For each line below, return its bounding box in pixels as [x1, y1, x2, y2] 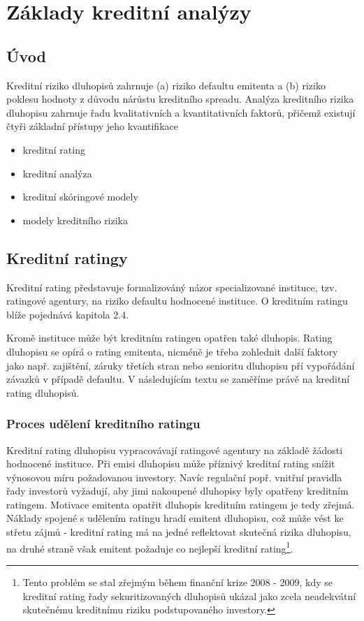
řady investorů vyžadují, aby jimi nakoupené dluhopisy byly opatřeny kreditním [6, 483, 349, 498]
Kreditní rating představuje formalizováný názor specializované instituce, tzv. [6, 279, 337, 294]
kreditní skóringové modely [22, 189, 138, 204]
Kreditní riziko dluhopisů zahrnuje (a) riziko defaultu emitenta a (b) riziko [6, 78, 326, 92]
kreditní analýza [22, 166, 92, 180]
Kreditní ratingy [6, 247, 128, 268]
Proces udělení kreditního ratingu [6, 415, 201, 432]
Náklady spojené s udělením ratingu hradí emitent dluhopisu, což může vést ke [6, 511, 344, 525]
